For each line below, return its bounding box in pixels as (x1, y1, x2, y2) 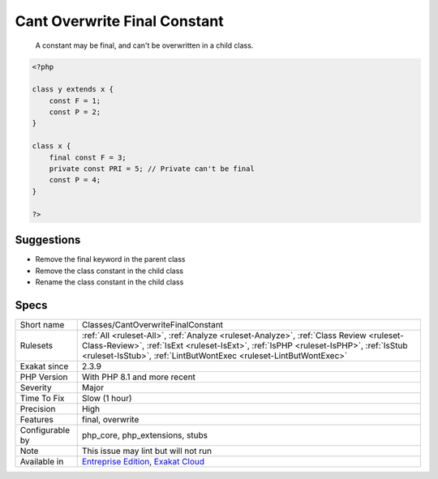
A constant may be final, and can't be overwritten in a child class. (35, 41, 254, 50)
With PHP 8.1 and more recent (81, 371, 196, 383)
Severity (19, 382, 52, 393)
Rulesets (19, 340, 53, 351)
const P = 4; (49, 175, 101, 185)
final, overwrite (81, 413, 140, 425)
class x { (32, 142, 71, 151)
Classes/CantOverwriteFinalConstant (81, 319, 223, 330)
